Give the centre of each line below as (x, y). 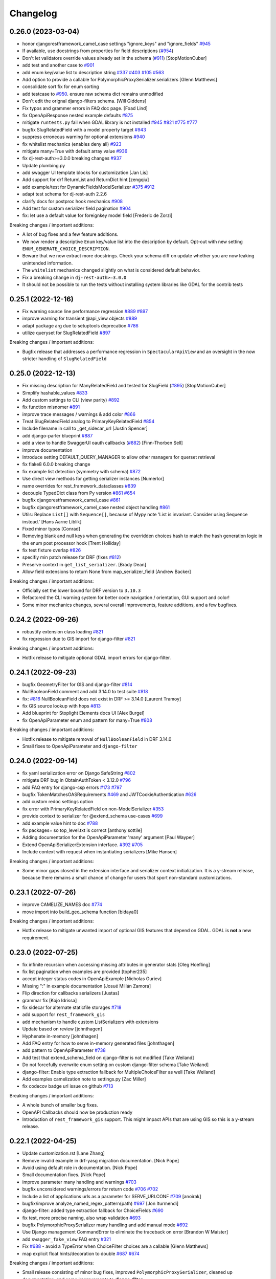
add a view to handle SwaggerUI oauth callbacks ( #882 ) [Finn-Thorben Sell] (103, 443)
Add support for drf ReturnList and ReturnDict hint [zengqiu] (86, 180)
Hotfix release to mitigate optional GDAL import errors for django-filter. (97, 657)
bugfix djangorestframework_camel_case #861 (71, 500)
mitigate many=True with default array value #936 (75, 151)
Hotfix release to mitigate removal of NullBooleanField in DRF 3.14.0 (97, 739)
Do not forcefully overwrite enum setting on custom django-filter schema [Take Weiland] (116, 1065)
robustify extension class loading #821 (63, 631)
